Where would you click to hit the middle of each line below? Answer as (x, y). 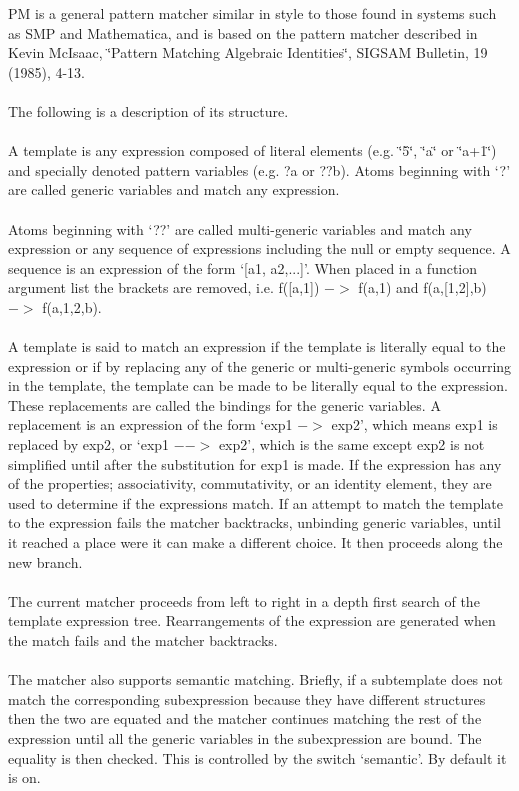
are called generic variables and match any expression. (174, 189)
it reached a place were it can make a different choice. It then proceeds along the (255, 542)
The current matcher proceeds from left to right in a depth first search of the (244, 600)
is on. (24, 777)
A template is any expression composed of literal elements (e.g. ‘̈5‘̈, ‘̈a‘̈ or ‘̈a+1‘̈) (252, 150)
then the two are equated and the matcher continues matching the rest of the (245, 718)
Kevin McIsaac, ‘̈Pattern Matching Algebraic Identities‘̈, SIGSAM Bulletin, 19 (248, 52)
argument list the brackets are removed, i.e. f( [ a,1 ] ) (164, 287)
